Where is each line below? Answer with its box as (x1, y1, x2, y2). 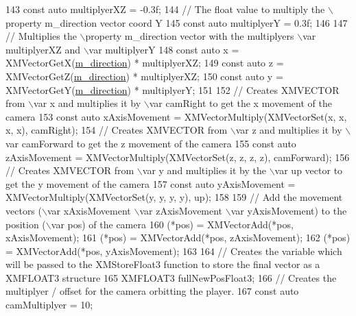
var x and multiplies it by (34, 96, 141, 110)
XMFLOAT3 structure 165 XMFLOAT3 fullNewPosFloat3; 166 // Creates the (5, 270, 337, 284)
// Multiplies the (5, 29, 77, 43)
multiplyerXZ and (5, 42, 80, 56)
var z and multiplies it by (235, 123, 342, 137)
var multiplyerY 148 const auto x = (88, 42, 239, 56)
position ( (5, 217, 46, 231)
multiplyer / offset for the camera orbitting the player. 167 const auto (5, 284, 299, 298)
